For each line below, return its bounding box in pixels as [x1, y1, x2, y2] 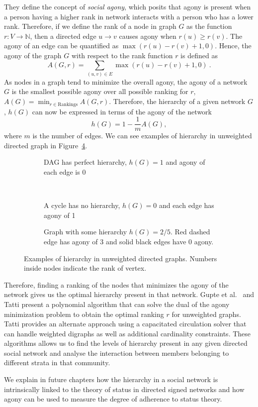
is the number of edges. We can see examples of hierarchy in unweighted [32, 130, 252, 141]
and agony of [166, 157, 205, 167]
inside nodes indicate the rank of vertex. [24, 263, 147, 273]
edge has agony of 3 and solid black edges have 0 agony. [44, 236, 214, 246]
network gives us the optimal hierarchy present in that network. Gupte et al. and [4, 289, 254, 300]
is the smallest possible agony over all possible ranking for [11, 86, 188, 97]
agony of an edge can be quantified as [4, 40, 119, 51]
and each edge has [159, 200, 214, 210]
